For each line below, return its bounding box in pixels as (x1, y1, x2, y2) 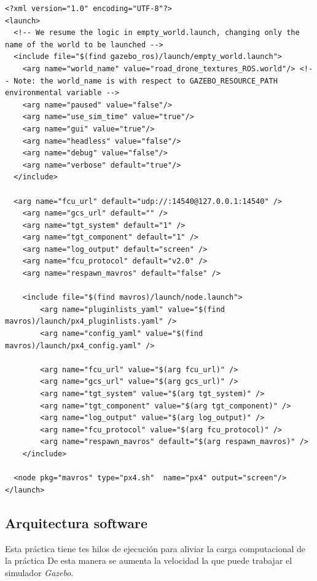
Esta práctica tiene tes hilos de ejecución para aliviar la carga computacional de (5, 542, 306, 555)
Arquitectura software (5, 513, 148, 532)
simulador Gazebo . (5, 566, 74, 579)
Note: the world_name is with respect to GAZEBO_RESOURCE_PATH (14, 76, 278, 85)
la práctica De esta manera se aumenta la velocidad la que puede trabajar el (5, 554, 292, 567)
